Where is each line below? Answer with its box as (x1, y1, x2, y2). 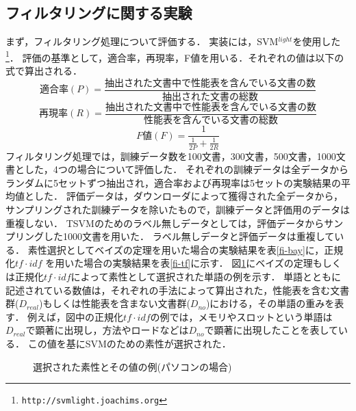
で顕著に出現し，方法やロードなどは (25, 323, 189, 337)
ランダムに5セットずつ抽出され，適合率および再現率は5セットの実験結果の (5, 175, 341, 189)
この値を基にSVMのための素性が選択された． (27, 336, 231, 351)
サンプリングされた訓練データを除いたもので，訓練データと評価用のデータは (5, 202, 351, 217)
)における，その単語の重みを (205, 296, 335, 310)
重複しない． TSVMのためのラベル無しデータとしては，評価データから (5, 215, 325, 230)
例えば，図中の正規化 (27, 309, 124, 323)
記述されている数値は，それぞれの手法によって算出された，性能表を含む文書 (5, 282, 350, 297)
